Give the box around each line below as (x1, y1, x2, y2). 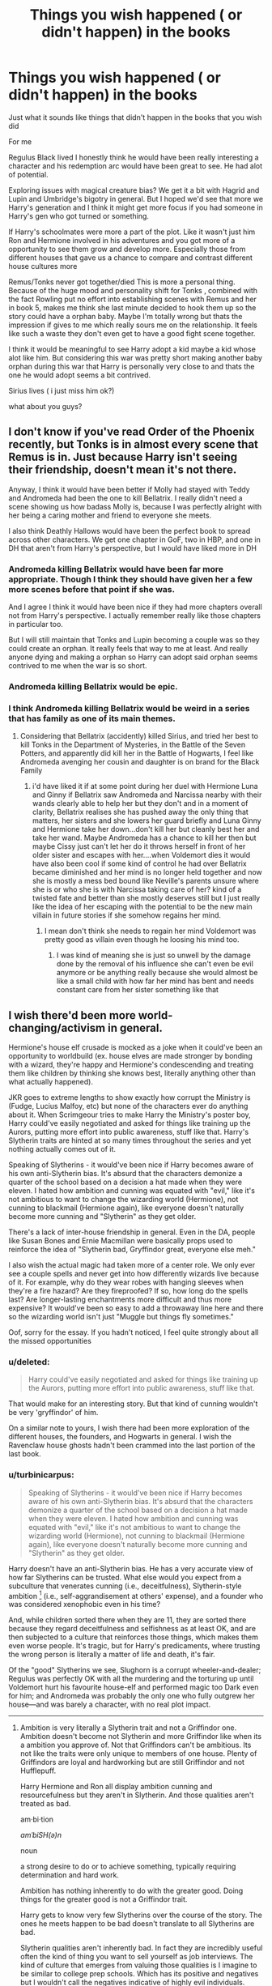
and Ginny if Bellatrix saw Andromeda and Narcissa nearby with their (32, 790, 262, 799)
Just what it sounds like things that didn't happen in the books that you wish (8, 112, 262, 122)
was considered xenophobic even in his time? (8, 1600, 160, 1609)
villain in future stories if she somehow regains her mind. (32, 910, 221, 920)
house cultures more (8, 261, 78, 271)
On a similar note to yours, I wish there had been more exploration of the (8, 1423, 250, 1433)
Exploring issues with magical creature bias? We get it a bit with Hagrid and (8, 185, 260, 195)
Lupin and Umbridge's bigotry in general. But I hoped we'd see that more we (8, 194, 264, 203)
